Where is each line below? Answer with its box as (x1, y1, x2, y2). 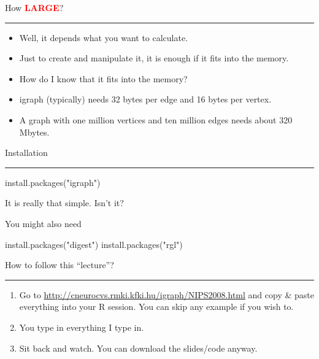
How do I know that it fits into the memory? (19, 72, 188, 85)
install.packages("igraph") (5, 176, 101, 188)
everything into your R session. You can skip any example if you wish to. (19, 300, 294, 313)
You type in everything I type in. (19, 320, 144, 333)
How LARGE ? (5, 1, 64, 14)
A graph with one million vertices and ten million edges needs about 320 (19, 113, 293, 126)
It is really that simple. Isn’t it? (5, 196, 124, 209)
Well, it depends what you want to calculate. (19, 31, 188, 44)
